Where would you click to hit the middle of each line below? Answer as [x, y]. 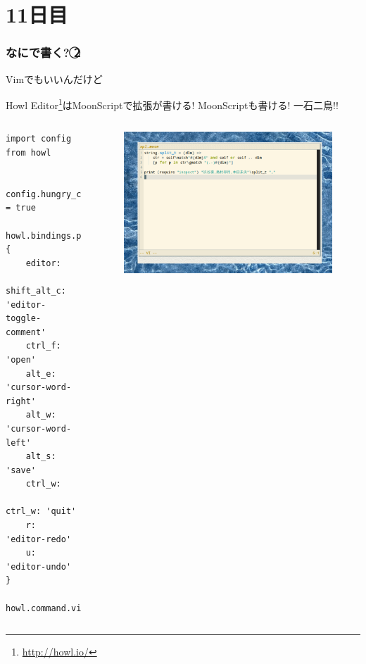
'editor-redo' [39, 539]
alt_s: [41, 457]
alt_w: [41, 415]
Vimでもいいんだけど [54, 79]
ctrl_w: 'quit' [41, 512]
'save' [21, 470]
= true [21, 208]
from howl [29, 153]
